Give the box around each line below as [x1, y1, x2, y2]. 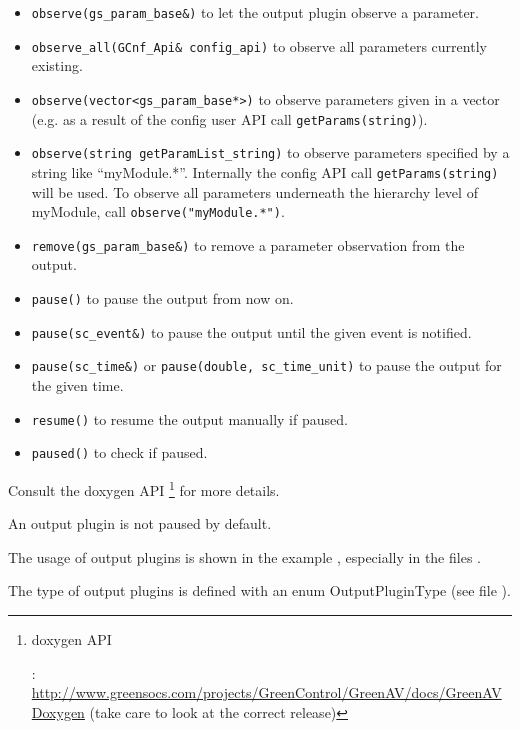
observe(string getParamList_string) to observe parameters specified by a [31, 142, 510, 163]
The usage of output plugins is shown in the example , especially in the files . [8, 546, 481, 567]
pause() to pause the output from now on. [31, 288, 294, 309]
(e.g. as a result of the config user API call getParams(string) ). [31, 108, 428, 129]
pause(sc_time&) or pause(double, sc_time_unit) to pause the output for [31, 355, 502, 376]
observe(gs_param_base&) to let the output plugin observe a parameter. [31, 2, 479, 22]
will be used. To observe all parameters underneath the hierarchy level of [31, 181, 478, 202]
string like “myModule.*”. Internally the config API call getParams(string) [31, 161, 499, 182]
